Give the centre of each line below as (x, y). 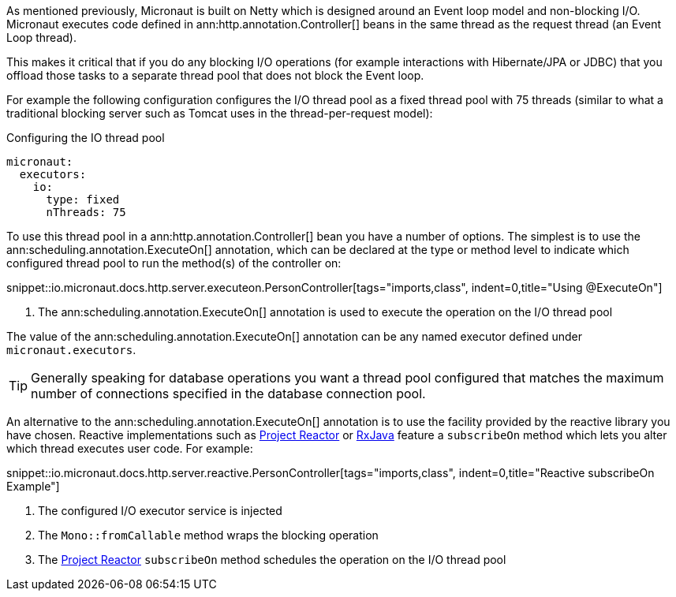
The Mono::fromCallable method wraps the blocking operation (208, 535)
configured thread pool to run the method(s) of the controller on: (174, 263)
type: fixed (83, 200)
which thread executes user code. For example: (130, 448)
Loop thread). (41, 37)
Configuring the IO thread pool (86, 138)
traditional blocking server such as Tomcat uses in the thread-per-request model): (220, 113)
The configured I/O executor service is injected (160, 511)
